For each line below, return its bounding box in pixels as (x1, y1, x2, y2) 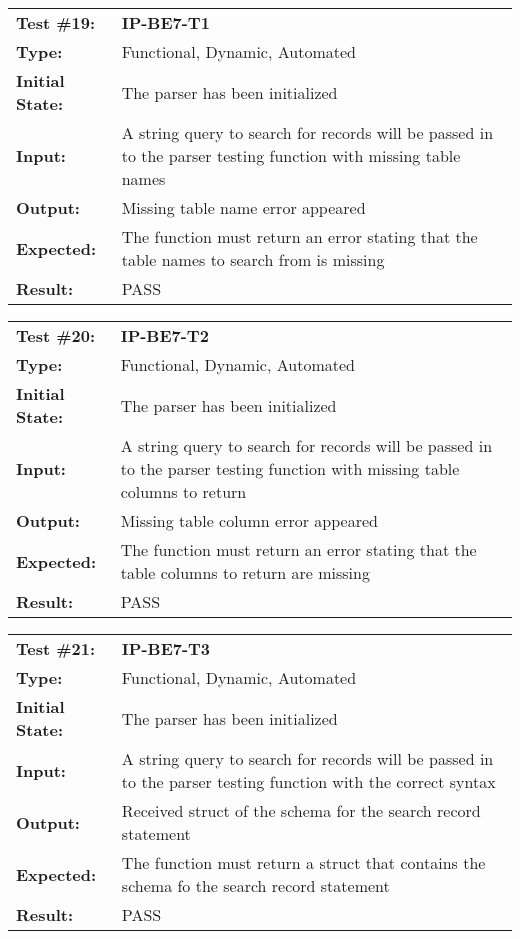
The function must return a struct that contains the (121, 851, 486, 874)
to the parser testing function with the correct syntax (121, 770, 496, 793)
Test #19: (16, 11, 96, 34)
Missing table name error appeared (121, 196, 366, 219)
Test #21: (16, 637, 96, 660)
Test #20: (16, 324, 96, 347)
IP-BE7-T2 (120, 324, 209, 347)
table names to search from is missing (121, 248, 385, 271)
